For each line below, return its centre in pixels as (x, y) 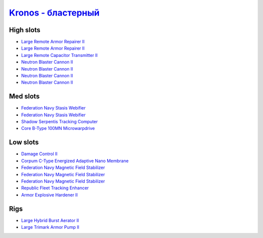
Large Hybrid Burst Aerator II (50, 220)
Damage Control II (39, 154)
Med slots (24, 97)
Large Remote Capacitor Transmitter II (59, 55)
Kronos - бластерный (54, 13)
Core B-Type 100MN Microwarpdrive (58, 128)
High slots (25, 30)
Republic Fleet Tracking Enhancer (55, 188)
